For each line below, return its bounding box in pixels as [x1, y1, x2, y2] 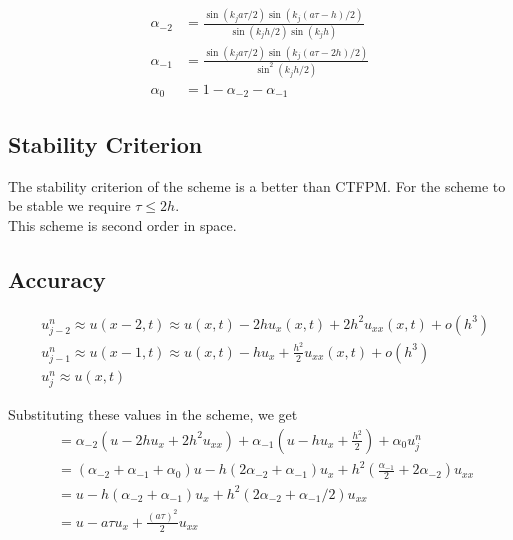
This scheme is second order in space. [8, 214, 237, 235]
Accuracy [8, 263, 106, 294]
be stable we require [8, 195, 131, 216]
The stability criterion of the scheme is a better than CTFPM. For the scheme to [8, 175, 506, 196]
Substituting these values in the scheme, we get [8, 404, 298, 425]
